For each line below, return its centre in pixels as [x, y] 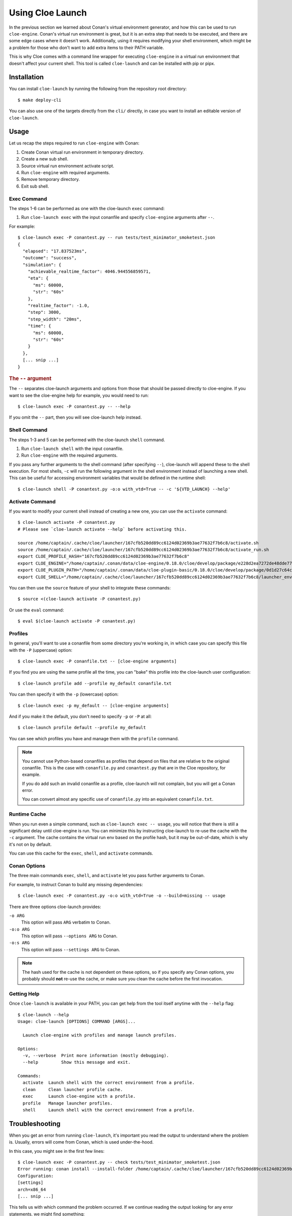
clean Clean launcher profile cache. [73, 1089]
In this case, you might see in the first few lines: [57, 1151]
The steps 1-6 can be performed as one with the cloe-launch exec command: [87, 208]
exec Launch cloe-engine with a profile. [79, 1096]
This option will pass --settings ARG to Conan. [71, 949]
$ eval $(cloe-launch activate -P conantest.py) [77, 621]
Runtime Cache [27, 814]
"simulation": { [42, 265]
